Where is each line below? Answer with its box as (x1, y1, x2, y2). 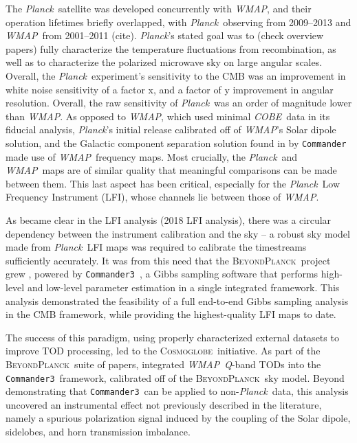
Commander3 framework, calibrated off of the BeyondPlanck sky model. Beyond (6, 370, 345, 385)
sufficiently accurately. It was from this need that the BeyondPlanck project (6, 253, 331, 267)
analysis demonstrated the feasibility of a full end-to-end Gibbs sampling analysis (6, 293, 349, 308)
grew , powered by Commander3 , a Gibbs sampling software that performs (6, 266, 318, 281)
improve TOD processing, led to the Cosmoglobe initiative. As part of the (6, 343, 321, 358)
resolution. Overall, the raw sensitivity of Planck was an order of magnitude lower (6, 95, 352, 110)
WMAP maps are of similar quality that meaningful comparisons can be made (6, 163, 337, 177)
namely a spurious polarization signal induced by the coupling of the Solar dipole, (6, 411, 351, 425)
